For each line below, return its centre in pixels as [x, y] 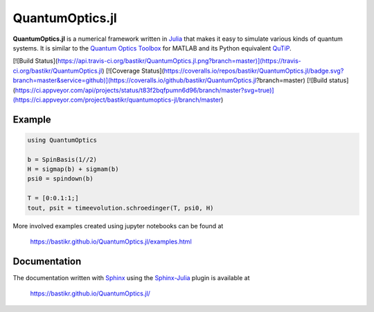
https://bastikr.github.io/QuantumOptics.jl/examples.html [111, 241]
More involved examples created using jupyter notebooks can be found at [118, 226]
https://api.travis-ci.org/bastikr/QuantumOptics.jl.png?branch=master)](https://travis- [179, 61]
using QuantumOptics [62, 140]
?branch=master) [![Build [292, 80]
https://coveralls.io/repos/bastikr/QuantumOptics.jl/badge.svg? [254, 71]
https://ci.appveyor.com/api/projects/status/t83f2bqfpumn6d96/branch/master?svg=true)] [144, 90]
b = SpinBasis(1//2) [62, 159]
